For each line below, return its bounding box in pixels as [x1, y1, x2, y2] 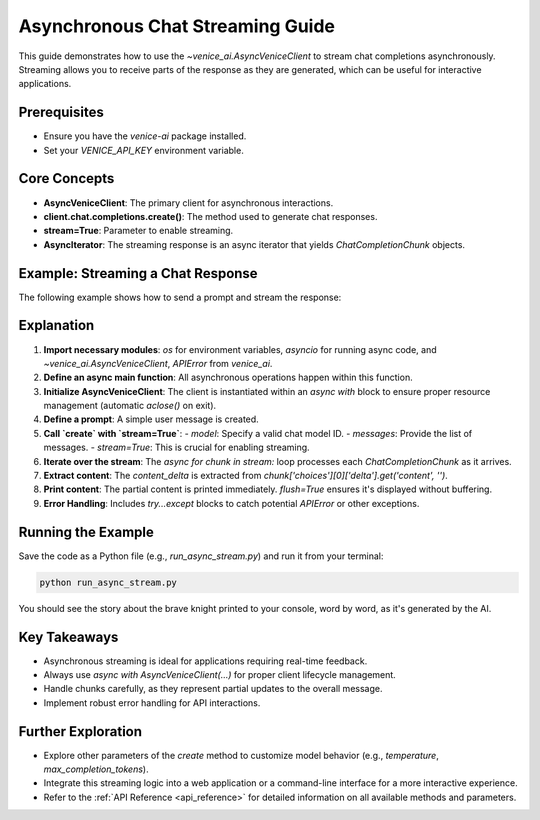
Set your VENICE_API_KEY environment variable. [43, 144, 244, 156]
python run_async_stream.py [39, 576, 177, 588]
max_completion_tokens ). [43, 763, 149, 775]
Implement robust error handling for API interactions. [43, 696, 261, 709]
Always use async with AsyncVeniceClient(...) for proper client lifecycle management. [43, 668, 397, 680]
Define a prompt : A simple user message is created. [43, 413, 259, 425]
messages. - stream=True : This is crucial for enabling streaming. [43, 441, 310, 454]
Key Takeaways [18, 628, 119, 645]
